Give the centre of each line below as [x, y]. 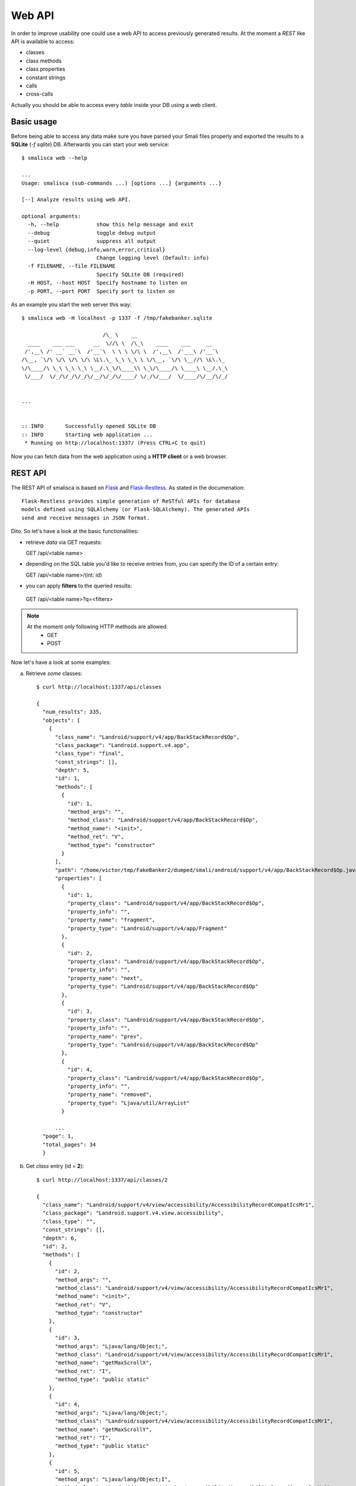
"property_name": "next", [105, 978]
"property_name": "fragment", [111, 920]
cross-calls [39, 94]
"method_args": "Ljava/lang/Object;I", [113, 1479]
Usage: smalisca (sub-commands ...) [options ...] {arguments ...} [122, 183]
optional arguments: [51, 216]
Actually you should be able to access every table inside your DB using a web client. [114, 105]
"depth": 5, [72, 770]
